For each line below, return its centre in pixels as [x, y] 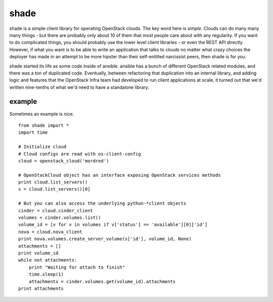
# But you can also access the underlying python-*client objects [102, 203]
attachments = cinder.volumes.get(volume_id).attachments [102, 281]
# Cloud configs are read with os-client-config [80, 154]
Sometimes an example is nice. [42, 114]
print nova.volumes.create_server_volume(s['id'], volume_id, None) [105, 239]
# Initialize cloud [42, 147]
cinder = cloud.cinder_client [56, 211]
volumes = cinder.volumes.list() [60, 218]
